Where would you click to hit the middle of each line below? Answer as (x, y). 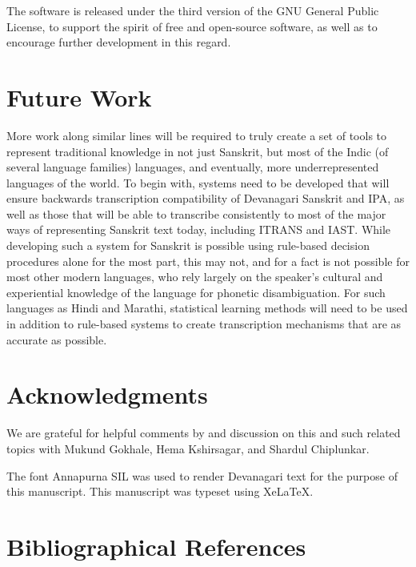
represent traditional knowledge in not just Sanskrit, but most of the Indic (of (198, 151)
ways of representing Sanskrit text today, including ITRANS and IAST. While (199, 229)
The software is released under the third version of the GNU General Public (193, 10)
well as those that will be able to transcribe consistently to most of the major (196, 213)
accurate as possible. (57, 339)
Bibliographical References (156, 546)
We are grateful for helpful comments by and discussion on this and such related (204, 433)
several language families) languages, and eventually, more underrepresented (193, 167)
